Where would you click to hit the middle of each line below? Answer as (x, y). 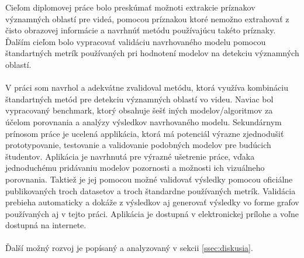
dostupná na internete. (46, 225)
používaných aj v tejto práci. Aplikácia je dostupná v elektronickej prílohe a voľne (152, 213)
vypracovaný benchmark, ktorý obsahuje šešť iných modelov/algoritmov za (139, 110)
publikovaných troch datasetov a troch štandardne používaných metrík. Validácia (151, 190)
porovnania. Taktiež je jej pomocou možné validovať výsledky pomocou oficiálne (149, 179)
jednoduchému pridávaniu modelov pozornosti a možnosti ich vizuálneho (135, 168)
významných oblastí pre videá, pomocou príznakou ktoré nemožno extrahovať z (147, 18)
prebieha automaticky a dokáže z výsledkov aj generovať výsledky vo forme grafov (152, 202)
